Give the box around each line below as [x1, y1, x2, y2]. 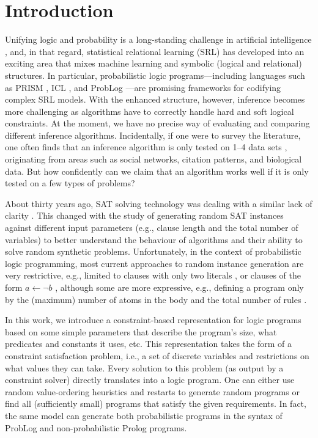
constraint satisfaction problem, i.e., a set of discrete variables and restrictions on [5, 349, 309, 362]
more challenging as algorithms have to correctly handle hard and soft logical [5, 104, 294, 117]
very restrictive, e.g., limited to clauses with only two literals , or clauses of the [5, 269, 301, 282]
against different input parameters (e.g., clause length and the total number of [5, 221, 298, 234]
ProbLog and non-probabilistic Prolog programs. [5, 421, 187, 434]
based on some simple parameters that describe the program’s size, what [5, 325, 277, 338]
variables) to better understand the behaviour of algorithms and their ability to [5, 233, 303, 246]
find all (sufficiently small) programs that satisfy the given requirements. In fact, [5, 397, 306, 410]
